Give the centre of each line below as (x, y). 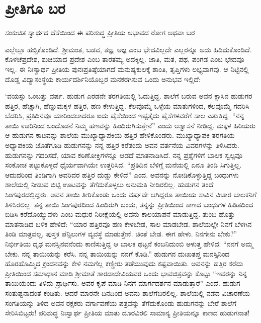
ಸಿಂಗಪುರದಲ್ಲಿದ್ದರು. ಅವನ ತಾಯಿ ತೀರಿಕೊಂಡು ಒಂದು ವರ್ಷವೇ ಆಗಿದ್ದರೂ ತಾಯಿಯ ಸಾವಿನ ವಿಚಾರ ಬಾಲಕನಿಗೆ (131, 194)
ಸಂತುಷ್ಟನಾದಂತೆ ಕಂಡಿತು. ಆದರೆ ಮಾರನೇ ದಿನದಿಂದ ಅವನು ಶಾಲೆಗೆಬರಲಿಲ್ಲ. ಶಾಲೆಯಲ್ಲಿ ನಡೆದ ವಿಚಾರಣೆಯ (128, 293)
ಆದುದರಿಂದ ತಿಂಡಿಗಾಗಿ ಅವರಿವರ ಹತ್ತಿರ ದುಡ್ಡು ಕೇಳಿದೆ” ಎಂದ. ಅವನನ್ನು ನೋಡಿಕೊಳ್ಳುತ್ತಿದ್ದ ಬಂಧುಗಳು (122, 174)
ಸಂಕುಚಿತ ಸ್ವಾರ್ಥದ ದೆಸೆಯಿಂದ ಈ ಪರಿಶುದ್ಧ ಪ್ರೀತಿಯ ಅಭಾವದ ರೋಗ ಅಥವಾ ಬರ (100, 32)
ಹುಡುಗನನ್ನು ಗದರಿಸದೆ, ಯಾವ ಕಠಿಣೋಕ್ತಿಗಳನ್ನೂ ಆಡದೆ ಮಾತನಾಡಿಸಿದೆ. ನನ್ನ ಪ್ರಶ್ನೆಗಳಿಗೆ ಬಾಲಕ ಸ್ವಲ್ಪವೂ (124, 155)
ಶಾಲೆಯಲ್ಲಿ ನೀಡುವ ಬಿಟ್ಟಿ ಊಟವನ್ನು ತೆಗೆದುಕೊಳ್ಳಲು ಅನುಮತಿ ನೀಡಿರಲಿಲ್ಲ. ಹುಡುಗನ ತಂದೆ (109, 184)
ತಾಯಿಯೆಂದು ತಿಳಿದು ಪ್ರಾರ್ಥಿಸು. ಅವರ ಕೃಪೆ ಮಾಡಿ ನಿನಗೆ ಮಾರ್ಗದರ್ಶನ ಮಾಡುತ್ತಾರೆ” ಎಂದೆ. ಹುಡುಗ (123, 283)
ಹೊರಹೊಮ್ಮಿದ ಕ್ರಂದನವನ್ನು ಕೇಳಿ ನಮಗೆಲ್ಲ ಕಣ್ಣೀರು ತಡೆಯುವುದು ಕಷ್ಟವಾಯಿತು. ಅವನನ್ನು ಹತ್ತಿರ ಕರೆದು (124, 263)
